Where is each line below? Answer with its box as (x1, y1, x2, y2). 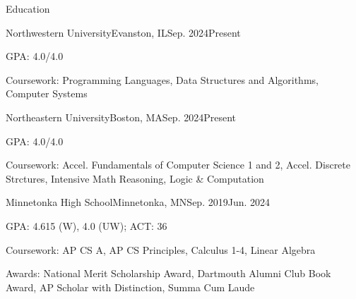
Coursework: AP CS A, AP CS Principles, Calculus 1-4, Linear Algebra (6, 242, 316, 257)
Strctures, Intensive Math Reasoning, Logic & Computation (6, 171, 264, 185)
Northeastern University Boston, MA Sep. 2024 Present (6, 109, 236, 124)
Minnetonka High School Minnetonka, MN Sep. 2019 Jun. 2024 (6, 195, 271, 209)
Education (6, 1, 50, 16)
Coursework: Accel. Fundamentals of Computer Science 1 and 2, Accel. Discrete (6, 157, 350, 172)
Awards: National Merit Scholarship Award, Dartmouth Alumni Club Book (6, 266, 331, 281)
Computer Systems (6, 86, 88, 101)
